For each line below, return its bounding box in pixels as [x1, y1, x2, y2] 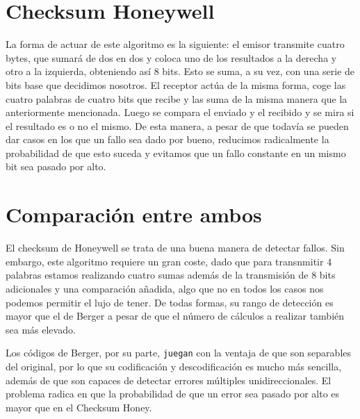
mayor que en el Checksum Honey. [6, 400, 152, 414]
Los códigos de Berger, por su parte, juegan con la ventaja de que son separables [6, 345, 352, 360]
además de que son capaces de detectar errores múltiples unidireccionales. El [6, 372, 332, 387]
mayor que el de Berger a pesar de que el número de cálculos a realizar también [6, 309, 345, 323]
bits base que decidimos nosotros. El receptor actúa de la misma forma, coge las [6, 77, 346, 92]
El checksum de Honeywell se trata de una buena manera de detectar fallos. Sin [6, 240, 345, 255]
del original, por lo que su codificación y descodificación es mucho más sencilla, [6, 359, 342, 373]
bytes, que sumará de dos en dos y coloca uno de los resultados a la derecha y [6, 50, 337, 65]
